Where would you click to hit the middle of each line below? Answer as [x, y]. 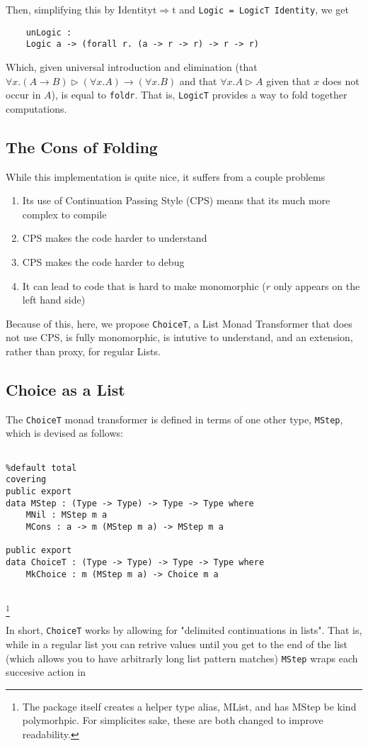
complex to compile [64, 214]
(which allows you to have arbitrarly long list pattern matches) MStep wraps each [182, 658]
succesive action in [46, 672]
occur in [23, 95]
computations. [36, 108]
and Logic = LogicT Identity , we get [264, 9]
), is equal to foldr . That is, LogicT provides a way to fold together [199, 95]
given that [288, 80]
